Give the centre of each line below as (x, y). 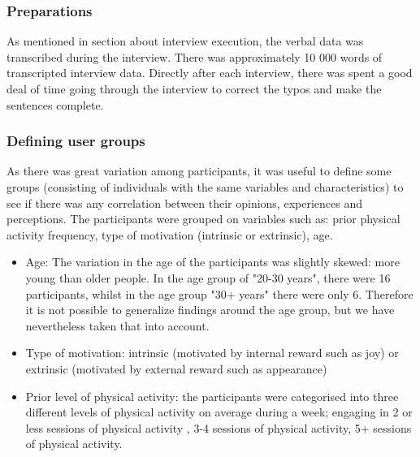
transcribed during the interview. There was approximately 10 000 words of (195, 56)
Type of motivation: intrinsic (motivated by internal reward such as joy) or (212, 353)
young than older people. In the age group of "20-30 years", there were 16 (208, 277)
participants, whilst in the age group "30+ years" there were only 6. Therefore (219, 293)
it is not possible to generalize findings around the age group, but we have (210, 310)
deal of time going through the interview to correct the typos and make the (194, 88)
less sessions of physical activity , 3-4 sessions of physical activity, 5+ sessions (219, 427)
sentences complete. (55, 104)
